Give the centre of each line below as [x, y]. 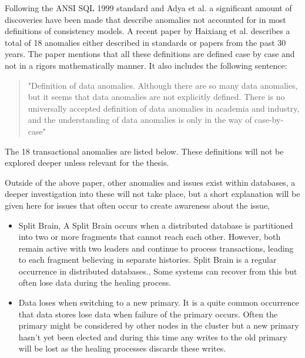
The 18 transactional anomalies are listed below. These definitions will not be [144, 151]
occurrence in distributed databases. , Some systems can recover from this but [158, 271]
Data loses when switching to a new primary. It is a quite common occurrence [159, 302]
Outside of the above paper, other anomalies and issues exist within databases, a [150, 182]
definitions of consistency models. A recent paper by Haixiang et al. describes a [148, 31]
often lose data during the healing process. [95, 282]
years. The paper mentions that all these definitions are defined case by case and [150, 54]
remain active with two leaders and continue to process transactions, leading [156, 248]
